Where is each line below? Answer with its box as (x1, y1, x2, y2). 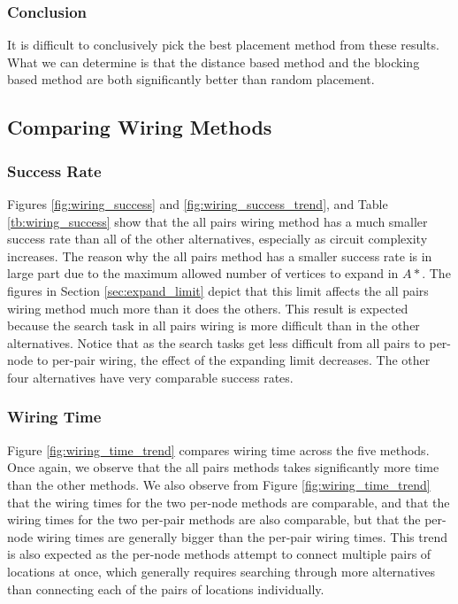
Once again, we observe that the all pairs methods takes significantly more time (7, 458, 439, 476)
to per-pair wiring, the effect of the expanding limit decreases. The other (36, 351, 431, 369)
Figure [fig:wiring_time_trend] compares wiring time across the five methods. (7, 440, 430, 459)
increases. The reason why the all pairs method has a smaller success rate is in (7, 246, 432, 265)
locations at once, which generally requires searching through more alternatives (7, 561, 435, 580)
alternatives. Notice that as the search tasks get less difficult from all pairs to (7, 333, 425, 352)
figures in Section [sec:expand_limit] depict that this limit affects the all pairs (7, 281, 429, 299)
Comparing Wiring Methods (7, 113, 272, 141)
